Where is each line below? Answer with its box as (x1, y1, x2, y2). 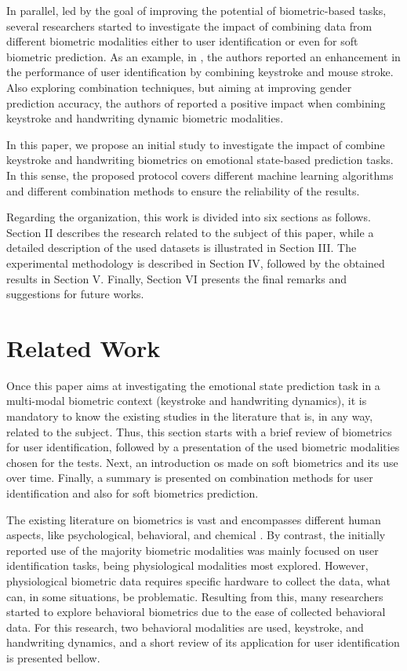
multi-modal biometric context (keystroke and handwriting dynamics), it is (6, 392, 367, 409)
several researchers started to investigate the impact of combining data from (6, 17, 372, 34)
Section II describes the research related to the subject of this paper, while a (6, 224, 374, 240)
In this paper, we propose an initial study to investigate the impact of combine (6, 136, 385, 152)
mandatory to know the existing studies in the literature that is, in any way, (6, 408, 373, 424)
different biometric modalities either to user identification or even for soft (6, 33, 358, 49)
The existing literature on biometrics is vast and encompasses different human (6, 511, 381, 527)
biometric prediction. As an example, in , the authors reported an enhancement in (6, 48, 401, 64)
